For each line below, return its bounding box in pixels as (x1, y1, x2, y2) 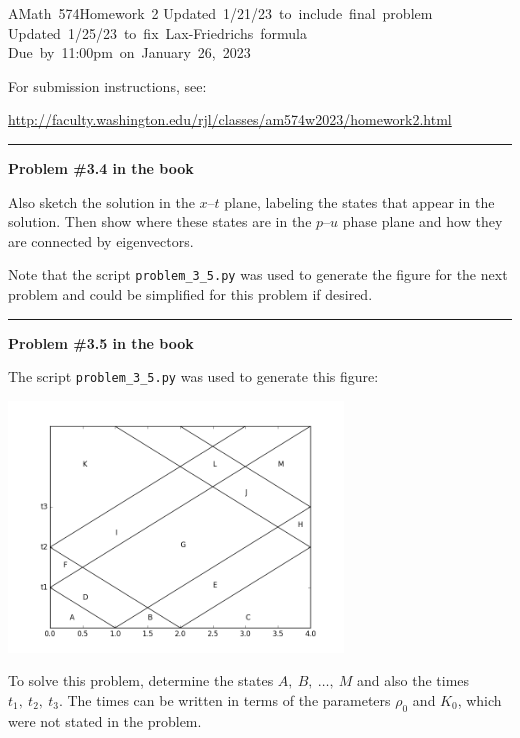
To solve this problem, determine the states (8, 670, 274, 691)
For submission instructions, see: (8, 75, 207, 96)
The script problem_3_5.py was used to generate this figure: (8, 366, 379, 387)
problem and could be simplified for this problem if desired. (8, 284, 373, 304)
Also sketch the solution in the (8, 191, 195, 212)
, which (457, 690, 502, 711)
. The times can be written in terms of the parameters (58, 690, 391, 711)
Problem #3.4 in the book (8, 157, 194, 178)
